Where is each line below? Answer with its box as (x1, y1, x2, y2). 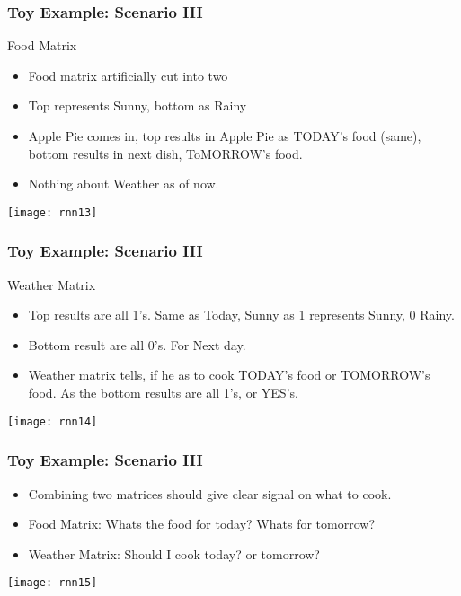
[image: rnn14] (7, 415, 98, 428)
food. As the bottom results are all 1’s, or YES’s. (28, 383, 298, 402)
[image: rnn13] (7, 206, 98, 219)
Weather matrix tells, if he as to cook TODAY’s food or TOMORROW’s (28, 365, 430, 384)
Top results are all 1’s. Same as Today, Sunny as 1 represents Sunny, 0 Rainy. (28, 305, 455, 324)
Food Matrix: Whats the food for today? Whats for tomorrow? (28, 514, 376, 533)
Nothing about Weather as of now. (28, 174, 219, 193)
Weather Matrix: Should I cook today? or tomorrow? (28, 544, 320, 563)
